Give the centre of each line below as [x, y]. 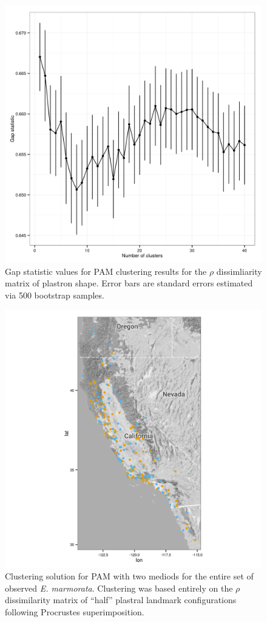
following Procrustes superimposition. [75, 611]
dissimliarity [239, 271]
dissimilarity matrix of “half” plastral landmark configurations [121, 600]
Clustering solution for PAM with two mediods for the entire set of [129, 575]
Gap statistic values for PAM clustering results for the [106, 271]
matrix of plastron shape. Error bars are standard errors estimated [129, 283]
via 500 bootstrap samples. [55, 295]
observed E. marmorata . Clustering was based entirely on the [119, 588]
